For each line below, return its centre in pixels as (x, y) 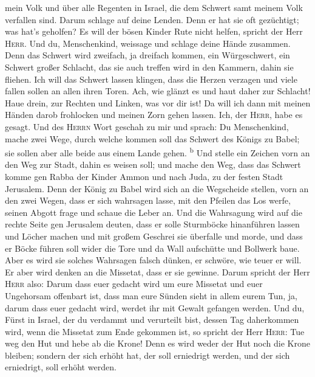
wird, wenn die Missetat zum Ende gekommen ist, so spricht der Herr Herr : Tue (155, 331)
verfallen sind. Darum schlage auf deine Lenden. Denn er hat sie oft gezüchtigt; (152, 19)
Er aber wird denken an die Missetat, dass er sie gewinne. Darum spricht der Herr (157, 272)
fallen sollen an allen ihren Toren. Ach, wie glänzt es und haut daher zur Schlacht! (158, 91)
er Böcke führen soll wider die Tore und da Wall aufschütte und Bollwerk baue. (152, 248)
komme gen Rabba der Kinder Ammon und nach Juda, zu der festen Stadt (144, 176)
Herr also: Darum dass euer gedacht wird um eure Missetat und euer (134, 284)
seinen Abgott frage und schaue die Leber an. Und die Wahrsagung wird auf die (154, 212)
